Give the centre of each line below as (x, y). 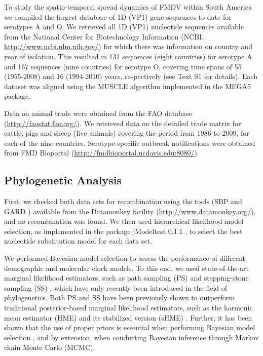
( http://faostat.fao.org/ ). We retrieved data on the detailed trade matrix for (123, 123)
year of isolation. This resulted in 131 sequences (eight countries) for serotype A (128, 56)
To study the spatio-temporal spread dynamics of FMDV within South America (128, 7)
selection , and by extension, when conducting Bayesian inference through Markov (131, 337)
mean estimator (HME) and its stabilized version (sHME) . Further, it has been (128, 317)
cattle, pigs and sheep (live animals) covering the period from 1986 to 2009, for (127, 133)
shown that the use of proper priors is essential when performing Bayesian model (130, 327)
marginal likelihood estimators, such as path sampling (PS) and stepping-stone (126, 278)
